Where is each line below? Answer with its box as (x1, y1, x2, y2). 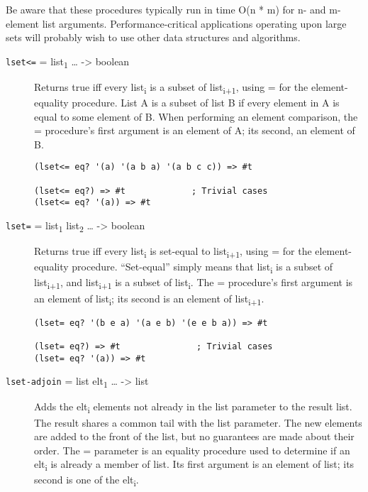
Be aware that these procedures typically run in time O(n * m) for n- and (6, 2, 326, 16)
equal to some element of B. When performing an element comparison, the (34, 109, 358, 124)
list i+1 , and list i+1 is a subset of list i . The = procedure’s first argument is (34, 275, 353, 292)
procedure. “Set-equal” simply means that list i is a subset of (72, 259, 333, 276)
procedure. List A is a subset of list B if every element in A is (72, 95, 340, 110)
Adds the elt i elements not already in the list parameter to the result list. (34, 399, 352, 416)
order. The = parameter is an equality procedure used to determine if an (34, 442, 350, 457)
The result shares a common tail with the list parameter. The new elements (34, 415, 362, 430)
